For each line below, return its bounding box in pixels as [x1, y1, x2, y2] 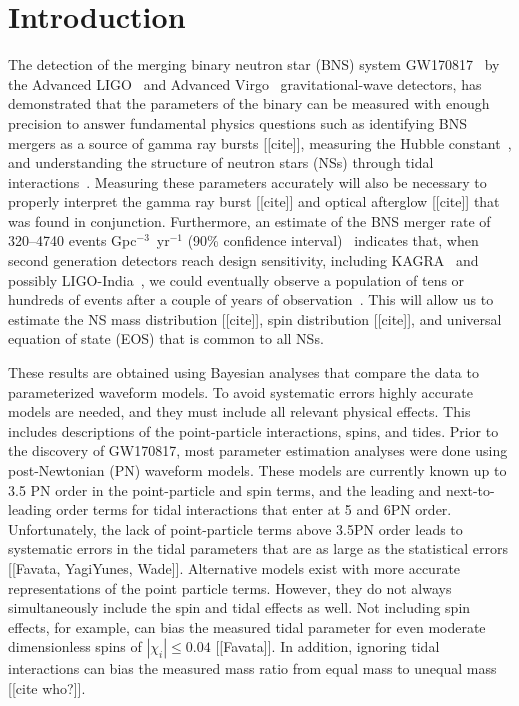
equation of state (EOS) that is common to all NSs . [8, 328, 324, 349]
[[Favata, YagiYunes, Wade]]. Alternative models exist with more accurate [8, 557, 461, 578]
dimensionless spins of [8, 636, 142, 657]
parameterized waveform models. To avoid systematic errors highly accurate [8, 381, 473, 402]
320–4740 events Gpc [8, 230, 137, 251]
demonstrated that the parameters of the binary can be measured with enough [8, 93, 490, 114]
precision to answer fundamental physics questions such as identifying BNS [8, 112, 468, 133]
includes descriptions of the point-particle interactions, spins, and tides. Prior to [8, 420, 499, 441]
